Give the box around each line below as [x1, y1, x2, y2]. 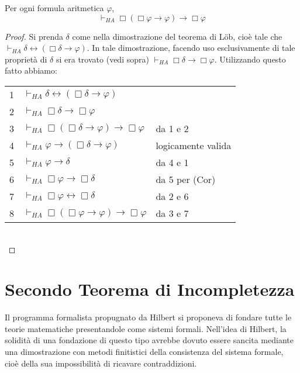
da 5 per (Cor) [156, 172, 216, 186]
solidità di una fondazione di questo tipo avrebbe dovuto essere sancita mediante [5, 334, 294, 346]
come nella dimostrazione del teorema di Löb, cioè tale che [72, 30, 282, 42]
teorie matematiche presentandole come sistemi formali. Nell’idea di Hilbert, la [5, 322, 287, 334]
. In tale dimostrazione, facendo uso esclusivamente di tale [87, 42, 295, 54]
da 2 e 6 [156, 189, 189, 203]
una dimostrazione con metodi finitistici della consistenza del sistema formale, [5, 346, 284, 358]
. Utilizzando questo [214, 53, 286, 65]
